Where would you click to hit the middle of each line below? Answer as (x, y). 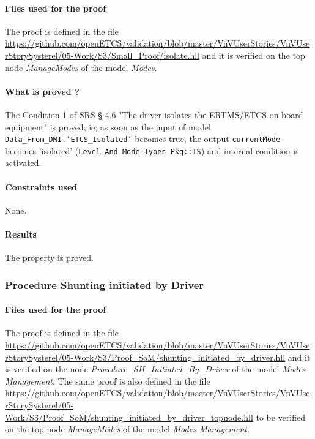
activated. (23, 163)
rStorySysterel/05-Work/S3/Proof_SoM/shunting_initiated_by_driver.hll (145, 357)
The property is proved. (49, 257)
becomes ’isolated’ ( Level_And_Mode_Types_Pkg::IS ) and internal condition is (152, 150)
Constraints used (41, 186)
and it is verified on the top (254, 55)
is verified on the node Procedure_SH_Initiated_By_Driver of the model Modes (155, 369)
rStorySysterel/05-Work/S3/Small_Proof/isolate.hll (102, 55)
